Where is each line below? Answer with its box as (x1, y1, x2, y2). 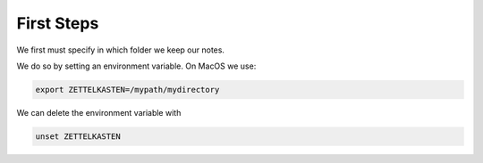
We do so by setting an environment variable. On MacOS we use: (16, 61, 257, 71)
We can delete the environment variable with (16, 107, 182, 118)
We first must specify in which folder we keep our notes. (16, 45, 225, 55)
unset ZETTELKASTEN (35, 131, 121, 142)
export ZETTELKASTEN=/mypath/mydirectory (35, 85, 220, 94)
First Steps (16, 13, 99, 33)
